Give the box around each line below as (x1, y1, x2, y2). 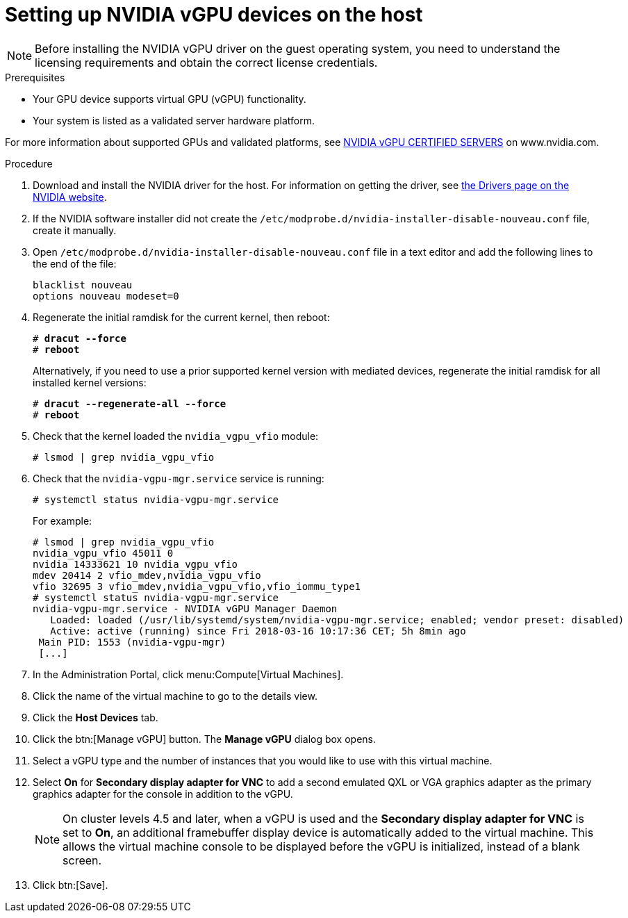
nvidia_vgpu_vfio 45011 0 (33, 547, 174, 559)
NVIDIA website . (33, 190, 107, 203)
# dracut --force (33, 332, 126, 344)
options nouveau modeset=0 (33, 290, 179, 302)
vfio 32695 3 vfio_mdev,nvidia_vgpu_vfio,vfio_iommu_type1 (33, 580, 361, 592)
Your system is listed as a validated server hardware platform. (33, 114, 315, 126)
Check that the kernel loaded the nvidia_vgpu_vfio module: (33, 429, 319, 442)
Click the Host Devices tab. (33, 711, 158, 723)
